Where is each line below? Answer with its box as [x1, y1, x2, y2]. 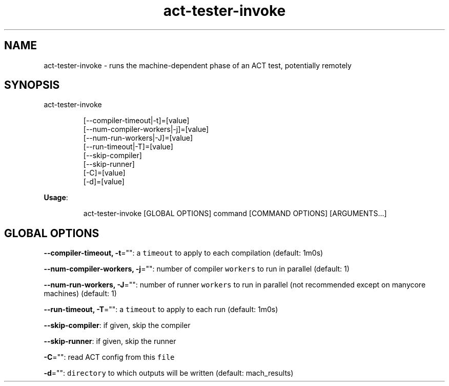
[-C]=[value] [83, 168, 126, 178]
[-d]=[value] [83, 177, 125, 186]
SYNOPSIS [4, 79, 60, 92]
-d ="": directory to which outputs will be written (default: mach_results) [44, 369, 294, 378]
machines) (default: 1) [44, 289, 117, 298]
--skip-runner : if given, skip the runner [44, 337, 176, 346]
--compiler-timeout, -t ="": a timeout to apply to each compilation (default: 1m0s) [44, 248, 323, 258]
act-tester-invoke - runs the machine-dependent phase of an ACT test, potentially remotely [44, 61, 352, 70]
